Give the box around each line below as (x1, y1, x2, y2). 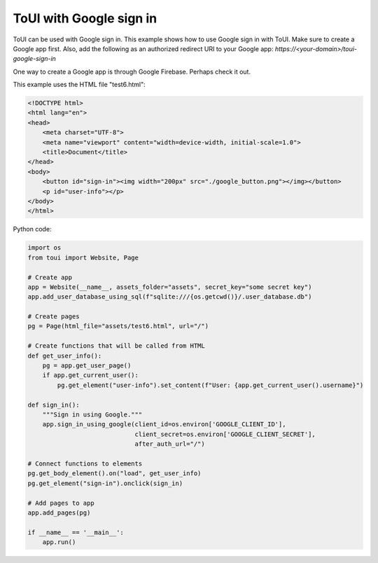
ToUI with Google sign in (13, 11, 157, 26)
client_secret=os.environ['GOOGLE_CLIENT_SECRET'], (134, 430, 316, 438)
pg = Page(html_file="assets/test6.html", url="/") (27, 323, 209, 330)
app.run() (42, 538, 76, 546)
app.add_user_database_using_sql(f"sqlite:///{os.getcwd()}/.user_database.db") (27, 293, 312, 301)
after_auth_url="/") (134, 440, 206, 448)
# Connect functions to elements (27, 459, 143, 468)
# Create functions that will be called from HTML (27, 342, 206, 350)
